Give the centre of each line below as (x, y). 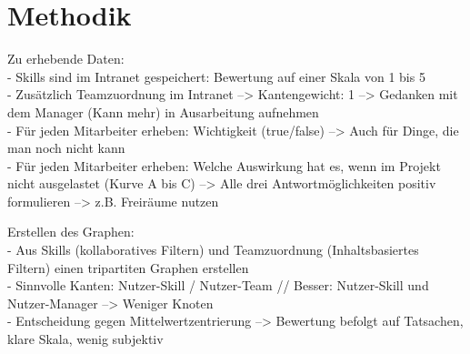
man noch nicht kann (66, 148)
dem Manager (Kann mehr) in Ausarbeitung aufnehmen (163, 111)
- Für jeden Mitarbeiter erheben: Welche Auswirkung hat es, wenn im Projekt (224, 165)
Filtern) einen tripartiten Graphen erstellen (128, 267)
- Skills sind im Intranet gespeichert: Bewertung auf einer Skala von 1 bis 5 (216, 76)
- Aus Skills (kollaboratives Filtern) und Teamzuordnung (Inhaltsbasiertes (213, 250)
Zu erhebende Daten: (66, 59)
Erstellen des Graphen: (71, 232)
